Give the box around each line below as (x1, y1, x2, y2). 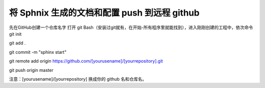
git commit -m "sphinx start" (9, 49, 67, 55)
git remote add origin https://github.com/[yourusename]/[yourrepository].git (9, 58, 163, 64)
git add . (9, 40, 26, 46)
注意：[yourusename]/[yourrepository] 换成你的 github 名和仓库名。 (9, 76, 147, 82)
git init (9, 31, 22, 37)
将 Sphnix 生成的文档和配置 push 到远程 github (9, 7, 200, 18)
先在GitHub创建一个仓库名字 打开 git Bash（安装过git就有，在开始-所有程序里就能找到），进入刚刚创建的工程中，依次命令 (9, 24, 253, 30)
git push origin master (9, 67, 53, 73)
